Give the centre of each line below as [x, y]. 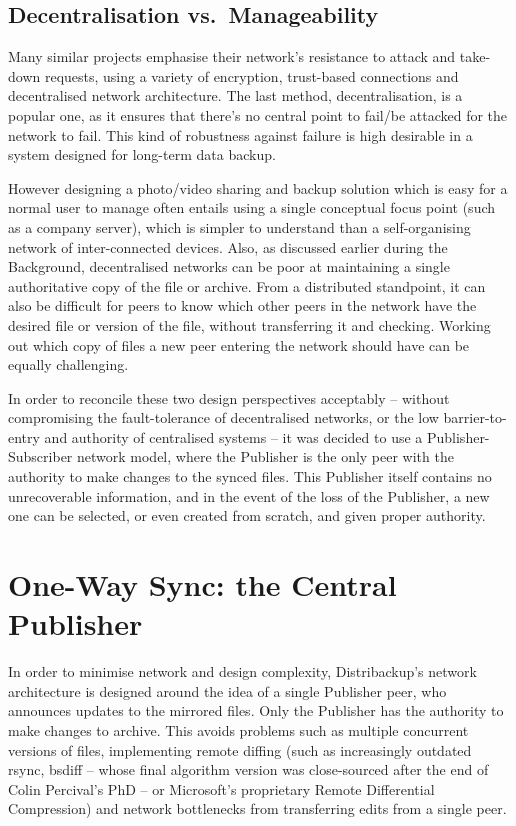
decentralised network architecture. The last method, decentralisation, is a [235, 95]
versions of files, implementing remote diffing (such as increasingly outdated [240, 749]
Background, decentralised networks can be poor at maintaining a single [229, 266]
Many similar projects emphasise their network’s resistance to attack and [232, 56]
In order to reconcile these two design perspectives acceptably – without [229, 397]
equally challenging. [68, 364]
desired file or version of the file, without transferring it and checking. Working [249, 324]
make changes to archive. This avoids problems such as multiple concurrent [238, 729]
